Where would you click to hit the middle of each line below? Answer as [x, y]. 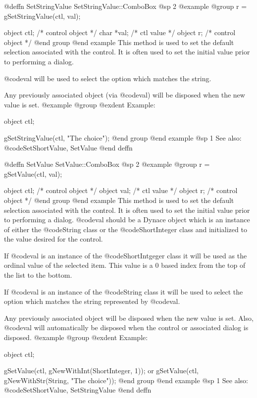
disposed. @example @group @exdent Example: [76, 337]
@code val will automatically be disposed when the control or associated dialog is [126, 327]
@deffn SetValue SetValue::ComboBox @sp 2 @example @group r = [107, 164]
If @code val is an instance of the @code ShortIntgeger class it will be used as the [126, 255]
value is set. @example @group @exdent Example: [80, 104]
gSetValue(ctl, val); [33, 174]
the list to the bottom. [38, 275]
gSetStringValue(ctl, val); [42, 16]
